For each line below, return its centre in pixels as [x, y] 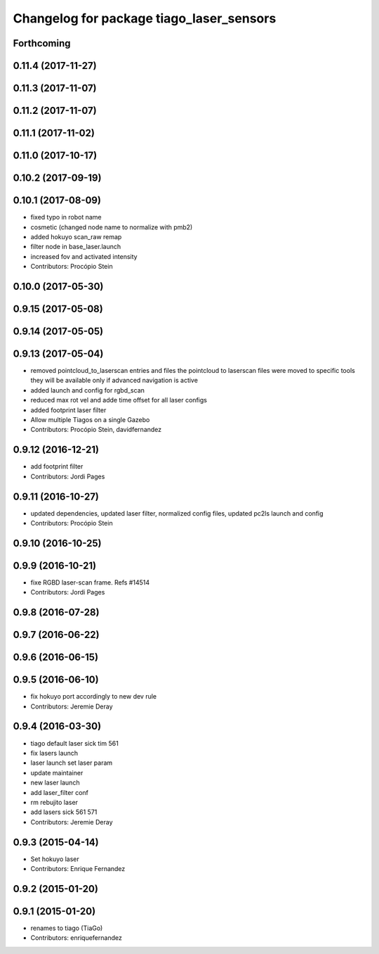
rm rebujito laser [54, 802]
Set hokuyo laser [55, 859]
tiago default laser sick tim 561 [74, 743]
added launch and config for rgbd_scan [88, 390]
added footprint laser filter [68, 410]
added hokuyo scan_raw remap [76, 236]
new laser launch [55, 783]
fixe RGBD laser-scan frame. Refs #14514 [90, 582]
